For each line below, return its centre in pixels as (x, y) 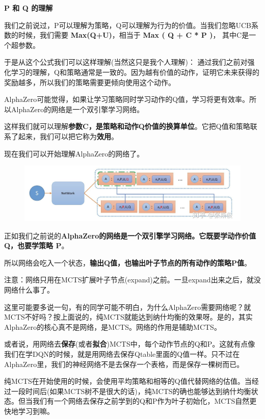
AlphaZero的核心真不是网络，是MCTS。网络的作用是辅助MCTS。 (113, 326)
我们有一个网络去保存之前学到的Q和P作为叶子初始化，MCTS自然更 (144, 401)
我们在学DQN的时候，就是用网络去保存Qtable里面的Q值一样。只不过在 (122, 353)
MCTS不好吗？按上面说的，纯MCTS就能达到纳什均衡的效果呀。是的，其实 (128, 317)
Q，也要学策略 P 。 (36, 245)
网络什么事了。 (29, 289)
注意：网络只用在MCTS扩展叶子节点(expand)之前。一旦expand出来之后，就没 (132, 280)
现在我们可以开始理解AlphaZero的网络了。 (74, 153)
